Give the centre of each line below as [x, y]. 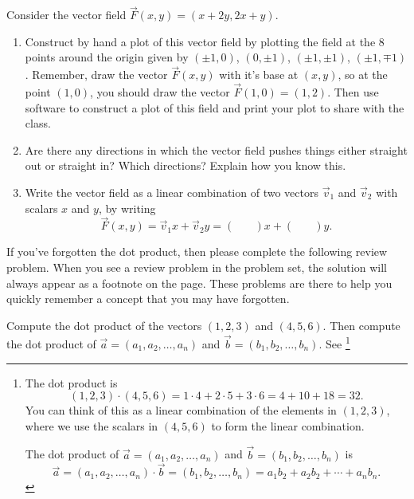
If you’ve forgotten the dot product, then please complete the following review [197, 251]
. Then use [353, 92]
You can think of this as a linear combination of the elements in [181, 410]
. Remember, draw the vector [96, 75]
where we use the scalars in [92, 425]
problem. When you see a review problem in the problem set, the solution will [197, 267]
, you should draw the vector [160, 92]
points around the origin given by [107, 57]
